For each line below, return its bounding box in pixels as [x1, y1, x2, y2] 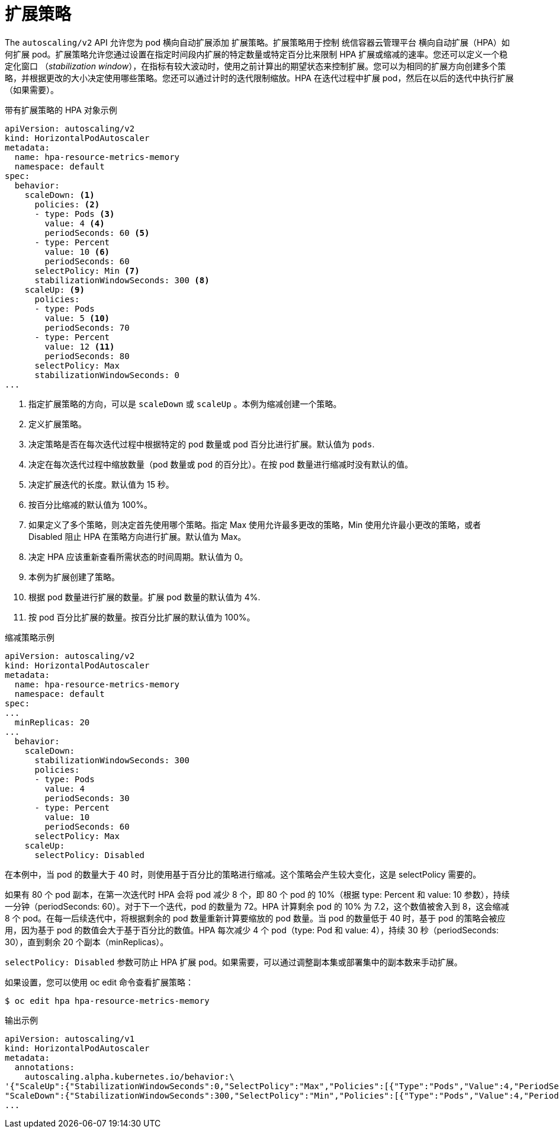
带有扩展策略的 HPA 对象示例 [5, 104, 117, 115]
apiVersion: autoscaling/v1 [5, 1033, 135, 1044]
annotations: [14, 1062, 75, 1072]
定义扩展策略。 [28, 418, 86, 429]
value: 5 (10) [44, 313, 110, 323]
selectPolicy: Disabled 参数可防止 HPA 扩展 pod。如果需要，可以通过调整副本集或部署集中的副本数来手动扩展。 [5, 956, 462, 967]
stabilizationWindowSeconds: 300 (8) [34, 275, 210, 285]
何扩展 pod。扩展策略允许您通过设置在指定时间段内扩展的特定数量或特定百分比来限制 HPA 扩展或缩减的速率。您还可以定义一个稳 [5, 49, 508, 59]
